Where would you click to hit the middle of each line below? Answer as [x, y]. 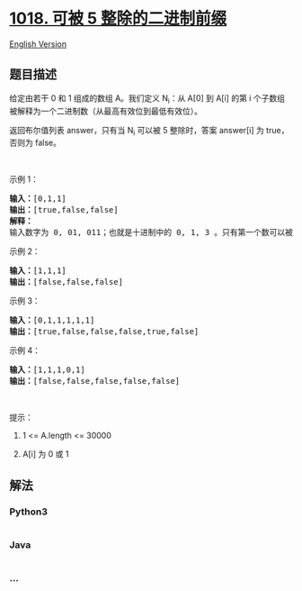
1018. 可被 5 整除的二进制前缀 [118, 18]
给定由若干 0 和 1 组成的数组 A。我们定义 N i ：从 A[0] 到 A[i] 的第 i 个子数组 [147, 99]
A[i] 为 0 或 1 [45, 454]
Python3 [28, 512]
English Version [38, 44]
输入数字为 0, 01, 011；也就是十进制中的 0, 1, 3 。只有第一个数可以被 [151, 232]
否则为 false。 [35, 143]
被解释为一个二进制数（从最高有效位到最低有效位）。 [106, 111]
